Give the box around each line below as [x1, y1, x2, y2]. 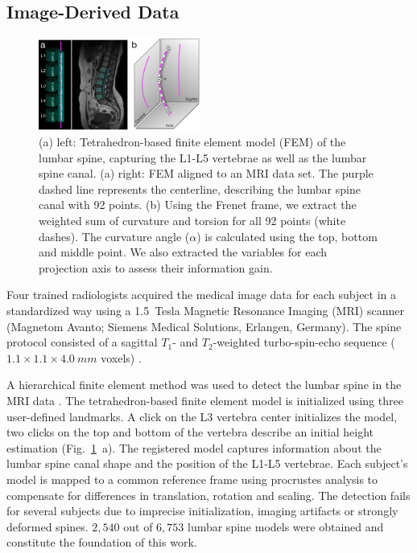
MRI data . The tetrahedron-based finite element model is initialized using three [6, 391, 403, 408]
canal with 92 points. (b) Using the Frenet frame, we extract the [39, 196, 357, 213]
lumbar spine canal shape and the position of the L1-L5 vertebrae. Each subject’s [6, 455, 408, 472]
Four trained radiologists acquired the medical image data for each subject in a [6, 286, 397, 303]
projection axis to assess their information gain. [39, 259, 273, 276]
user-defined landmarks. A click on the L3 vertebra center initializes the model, [6, 408, 398, 424]
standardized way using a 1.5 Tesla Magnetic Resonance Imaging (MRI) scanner [6, 301, 404, 318]
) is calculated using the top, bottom [196, 227, 378, 244]
